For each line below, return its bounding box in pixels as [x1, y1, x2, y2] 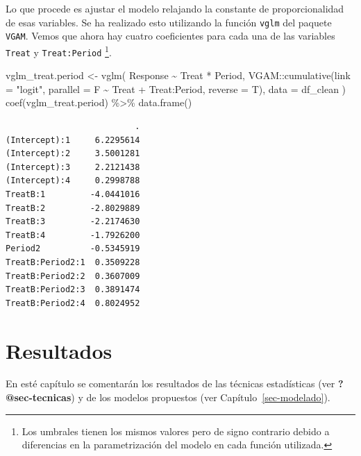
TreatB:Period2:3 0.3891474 [6, 285, 140, 295]
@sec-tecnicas [6, 390, 72, 405]
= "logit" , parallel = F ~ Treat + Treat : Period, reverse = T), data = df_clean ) [6, 81, 346, 96]
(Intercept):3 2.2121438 [6, 162, 140, 172]
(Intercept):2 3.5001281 [6, 149, 140, 159]
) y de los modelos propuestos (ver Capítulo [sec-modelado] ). [71, 390, 330, 405]
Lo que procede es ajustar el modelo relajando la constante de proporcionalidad [6, 1, 344, 15]
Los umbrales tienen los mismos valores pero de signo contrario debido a [22, 423, 330, 438]
